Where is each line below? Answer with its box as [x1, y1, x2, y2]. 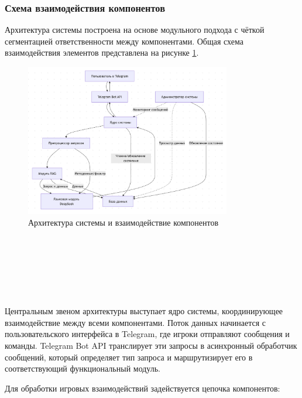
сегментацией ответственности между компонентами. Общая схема [5, 35, 243, 47]
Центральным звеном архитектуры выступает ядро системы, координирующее [5, 305, 283, 317]
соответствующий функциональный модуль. [5, 362, 161, 375]
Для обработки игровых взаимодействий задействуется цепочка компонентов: [5, 382, 280, 394]
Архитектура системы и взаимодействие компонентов [28, 216, 219, 228]
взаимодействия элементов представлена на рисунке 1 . [5, 46, 199, 59]
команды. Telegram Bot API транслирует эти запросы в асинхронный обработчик [5, 339, 297, 351]
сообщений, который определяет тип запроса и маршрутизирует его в [5, 351, 253, 363]
